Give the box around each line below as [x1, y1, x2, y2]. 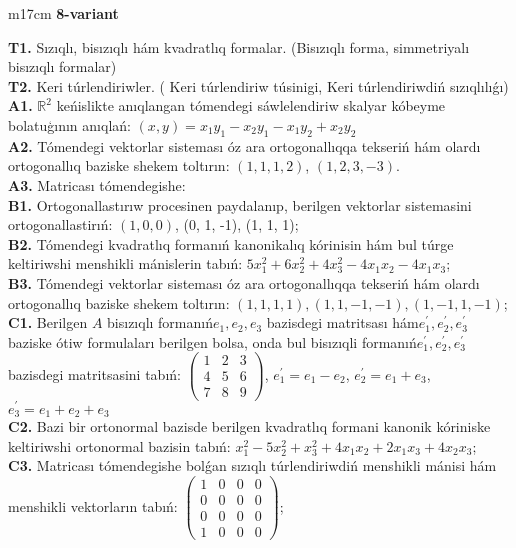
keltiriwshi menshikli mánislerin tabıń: [8, 253, 243, 274]
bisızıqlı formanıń [107, 312, 213, 333]
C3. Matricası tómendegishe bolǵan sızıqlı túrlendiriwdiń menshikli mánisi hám [8, 455, 497, 476]
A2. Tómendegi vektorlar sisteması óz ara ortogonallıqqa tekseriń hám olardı [8, 135, 481, 156]
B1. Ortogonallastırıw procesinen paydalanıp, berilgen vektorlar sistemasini [8, 194, 472, 215]
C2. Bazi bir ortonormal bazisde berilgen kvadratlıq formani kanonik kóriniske [8, 415, 491, 436]
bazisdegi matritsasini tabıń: [8, 363, 181, 384]
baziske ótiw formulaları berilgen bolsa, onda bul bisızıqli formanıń [8, 331, 417, 352]
